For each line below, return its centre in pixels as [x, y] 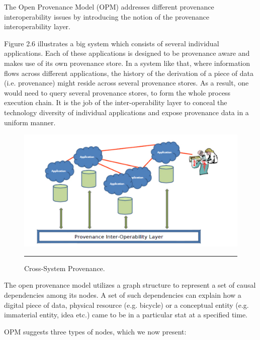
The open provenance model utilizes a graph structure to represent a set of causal [130, 285]
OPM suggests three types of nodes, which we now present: [95, 331]
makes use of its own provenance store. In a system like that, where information [127, 63]
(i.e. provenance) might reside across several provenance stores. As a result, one [126, 83]
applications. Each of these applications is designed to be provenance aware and [127, 53]
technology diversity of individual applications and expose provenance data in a [126, 112]
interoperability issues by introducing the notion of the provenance [107, 16]
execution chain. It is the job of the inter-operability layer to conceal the [116, 102]
